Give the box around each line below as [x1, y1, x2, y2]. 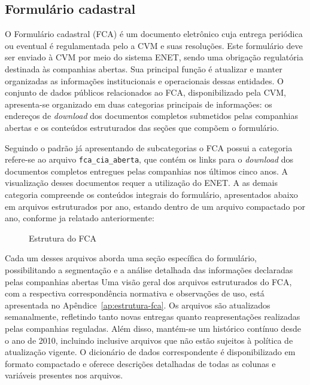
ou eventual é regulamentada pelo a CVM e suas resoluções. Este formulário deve [5, 39, 303, 51]
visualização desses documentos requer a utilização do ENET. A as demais [5, 176, 278, 189]
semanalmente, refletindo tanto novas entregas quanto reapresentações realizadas [5, 310, 300, 323]
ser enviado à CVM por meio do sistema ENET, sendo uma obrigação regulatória [5, 51, 303, 63]
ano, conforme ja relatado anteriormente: [5, 212, 154, 224]
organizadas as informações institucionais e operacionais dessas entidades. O [5, 74, 284, 87]
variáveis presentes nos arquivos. [5, 369, 123, 381]
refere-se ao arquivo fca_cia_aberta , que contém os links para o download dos [5, 153, 293, 166]
